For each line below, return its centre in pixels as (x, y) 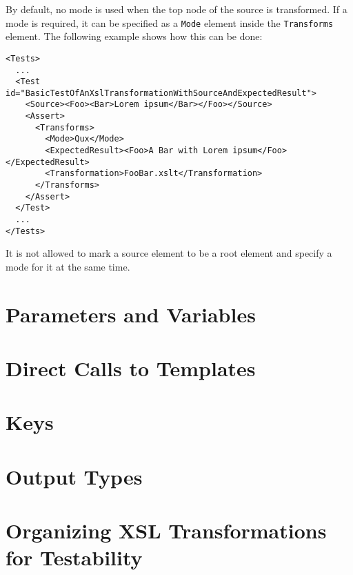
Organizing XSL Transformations (166, 530)
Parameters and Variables (131, 314)
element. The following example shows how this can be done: (134, 36)
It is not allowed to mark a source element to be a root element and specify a (169, 253)
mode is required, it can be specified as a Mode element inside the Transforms (170, 22)
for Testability (74, 557)
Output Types (74, 476)
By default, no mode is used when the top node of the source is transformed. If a (176, 9)
